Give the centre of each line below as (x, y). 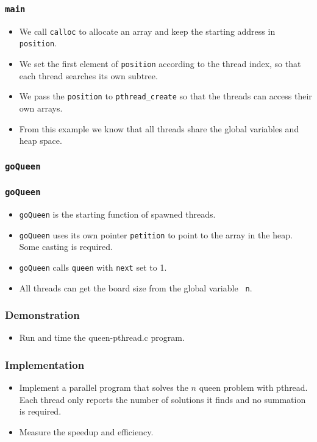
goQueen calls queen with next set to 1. (93, 267)
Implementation (45, 364)
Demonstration (42, 315)
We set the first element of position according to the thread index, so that (160, 64)
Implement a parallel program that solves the (104, 387)
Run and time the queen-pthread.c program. (102, 337)
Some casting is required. (66, 247)
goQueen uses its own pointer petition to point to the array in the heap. (156, 234)
